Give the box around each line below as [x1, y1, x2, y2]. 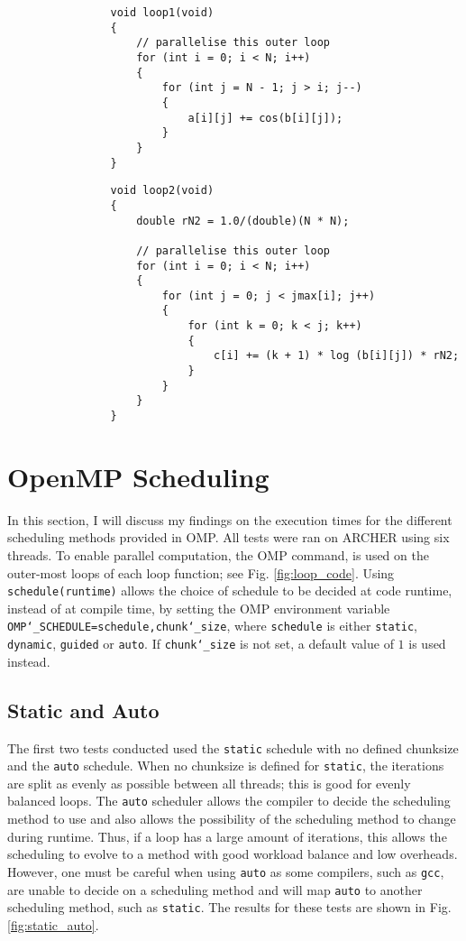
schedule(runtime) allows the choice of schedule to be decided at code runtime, [7, 581, 452, 600]
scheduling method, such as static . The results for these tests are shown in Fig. [7, 898, 452, 917]
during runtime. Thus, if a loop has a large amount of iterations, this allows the [7, 826, 447, 845]
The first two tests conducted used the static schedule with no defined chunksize [7, 738, 459, 757]
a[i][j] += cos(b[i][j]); [187, 111, 343, 125]
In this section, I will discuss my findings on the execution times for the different [7, 510, 452, 529]
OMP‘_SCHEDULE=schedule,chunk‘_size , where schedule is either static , [7, 616, 418, 635]
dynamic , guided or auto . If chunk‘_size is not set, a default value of [7, 634, 394, 653]
